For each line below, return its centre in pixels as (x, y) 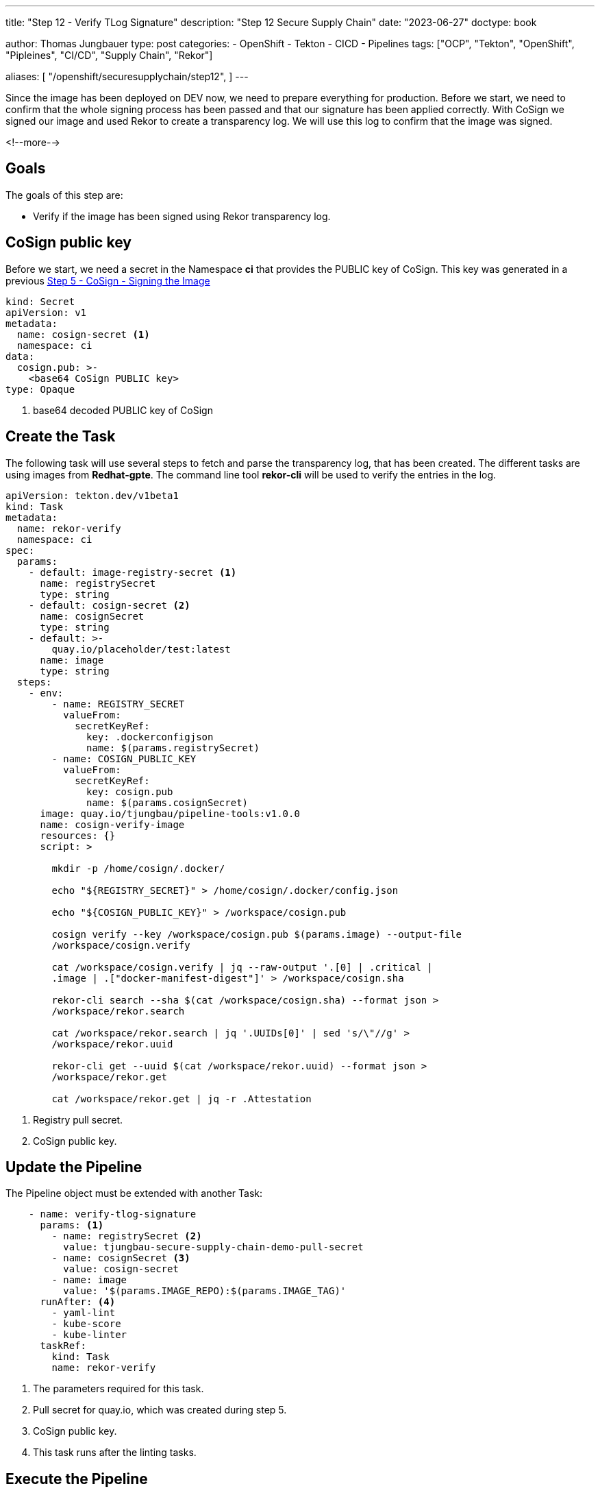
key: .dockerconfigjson (150, 737)
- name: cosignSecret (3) (121, 1258)
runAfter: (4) (78, 1302)
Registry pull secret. (78, 1119)
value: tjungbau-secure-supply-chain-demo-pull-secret (213, 1247)
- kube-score (86, 1324)
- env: (46, 693)
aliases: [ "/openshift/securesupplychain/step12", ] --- (127, 76)
